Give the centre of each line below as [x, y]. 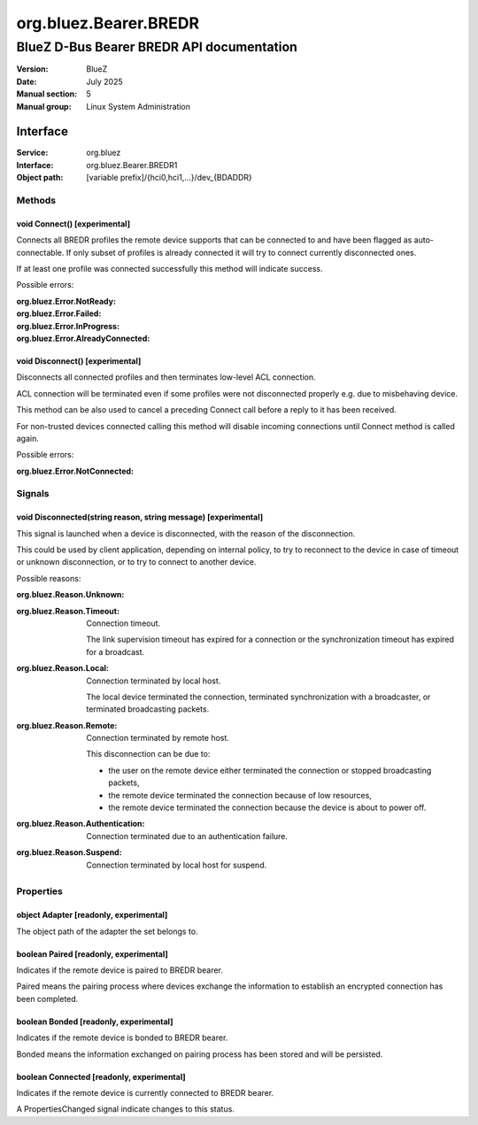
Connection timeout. [123, 623]
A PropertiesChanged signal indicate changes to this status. [125, 1109]
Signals [33, 494]
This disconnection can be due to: [148, 754]
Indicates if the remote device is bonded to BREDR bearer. [122, 1038]
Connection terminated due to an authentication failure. [187, 836]
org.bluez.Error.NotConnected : [75, 471]
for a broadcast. [116, 651]
